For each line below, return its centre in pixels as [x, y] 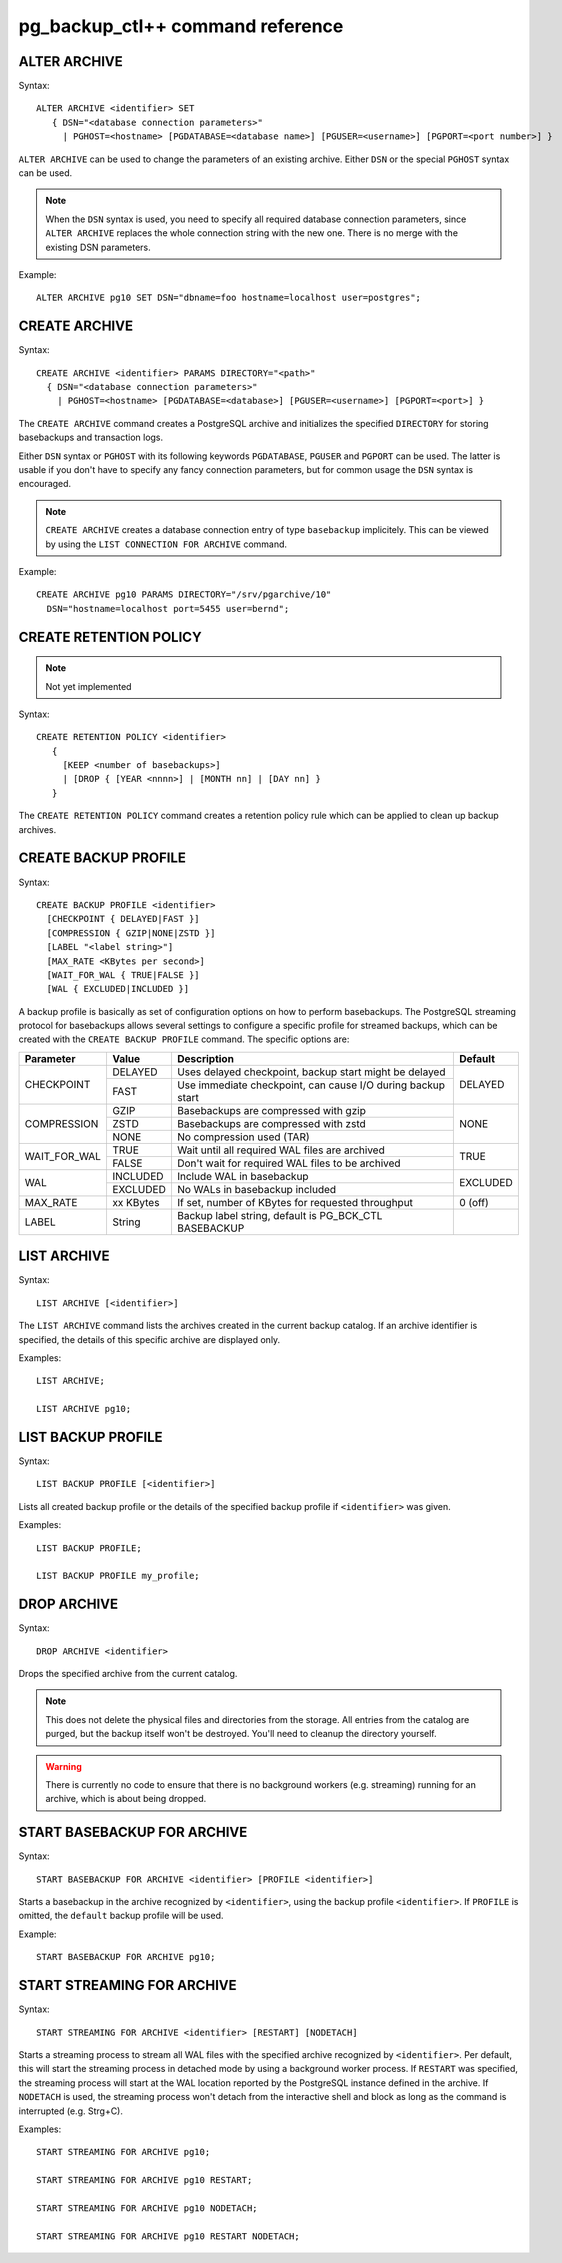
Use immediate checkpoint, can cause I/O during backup [310, 1085]
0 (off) [473, 1202]
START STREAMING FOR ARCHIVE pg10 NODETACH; [147, 2208]
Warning [63, 1766]
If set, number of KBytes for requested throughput [295, 1202]
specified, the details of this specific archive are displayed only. [149, 1339]
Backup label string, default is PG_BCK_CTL [279, 1215]
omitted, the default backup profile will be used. [121, 1916]
